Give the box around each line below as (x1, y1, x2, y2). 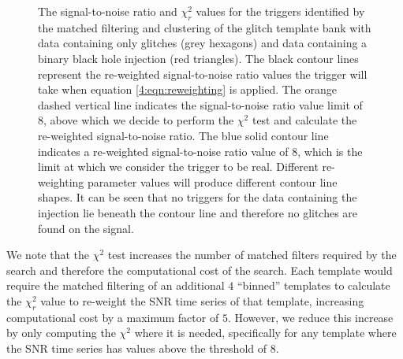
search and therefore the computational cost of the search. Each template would (6, 261, 393, 278)
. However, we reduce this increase (227, 309, 394, 325)
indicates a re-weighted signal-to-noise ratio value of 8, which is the (38, 142, 363, 159)
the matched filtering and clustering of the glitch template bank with (38, 19, 371, 35)
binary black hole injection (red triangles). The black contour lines (38, 50, 359, 66)
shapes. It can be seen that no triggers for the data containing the (38, 189, 357, 205)
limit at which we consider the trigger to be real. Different (38, 158, 319, 175)
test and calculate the (252, 112, 357, 128)
